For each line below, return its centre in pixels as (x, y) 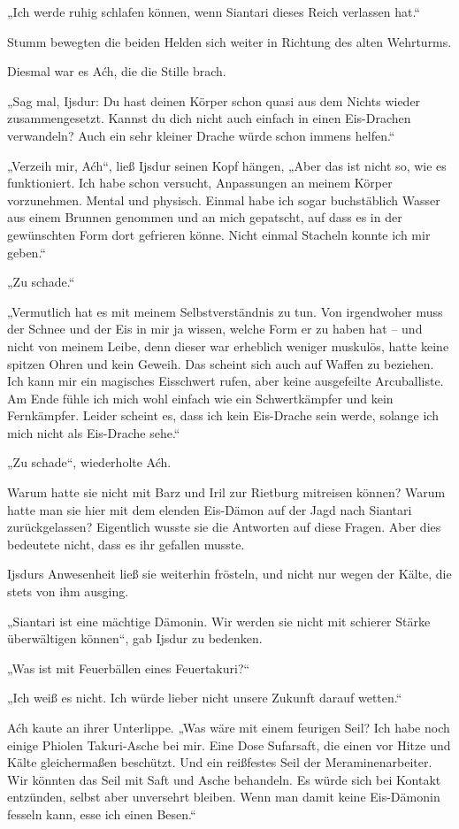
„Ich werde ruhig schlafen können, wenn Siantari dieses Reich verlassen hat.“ (214, 12)
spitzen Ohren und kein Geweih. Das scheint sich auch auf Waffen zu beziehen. (221, 363)
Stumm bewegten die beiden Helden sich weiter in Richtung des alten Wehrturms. (229, 41)
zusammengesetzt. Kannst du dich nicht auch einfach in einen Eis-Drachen (209, 118)
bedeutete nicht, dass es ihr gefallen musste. (126, 544)
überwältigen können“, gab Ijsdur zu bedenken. (135, 638)
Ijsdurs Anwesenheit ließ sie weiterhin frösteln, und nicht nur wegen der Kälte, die (229, 574)
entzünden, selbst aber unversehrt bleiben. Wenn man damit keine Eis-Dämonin (224, 797)
